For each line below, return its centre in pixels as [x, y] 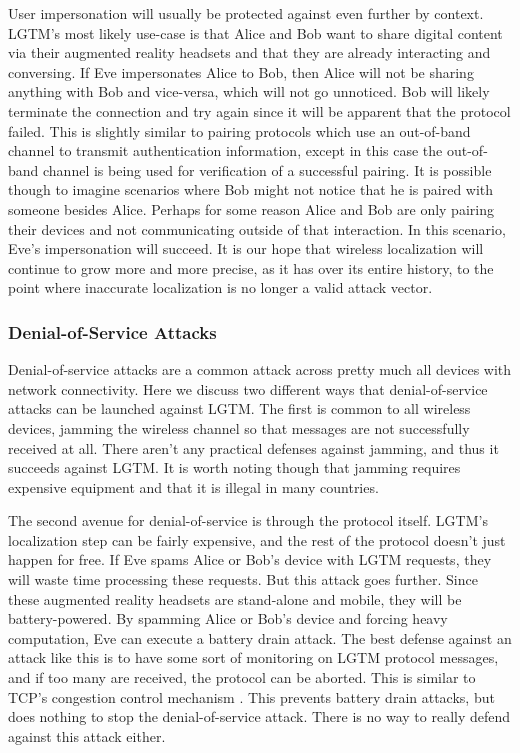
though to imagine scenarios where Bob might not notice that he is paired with [251, 189]
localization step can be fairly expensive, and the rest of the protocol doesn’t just [257, 539]
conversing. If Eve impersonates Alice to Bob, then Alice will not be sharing [241, 71]
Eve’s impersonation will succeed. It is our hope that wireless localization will [246, 248]
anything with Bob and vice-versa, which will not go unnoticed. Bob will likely [249, 91]
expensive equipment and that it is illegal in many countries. [193, 486]
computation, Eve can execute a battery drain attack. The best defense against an [260, 637]
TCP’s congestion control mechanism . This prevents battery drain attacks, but [251, 696]
